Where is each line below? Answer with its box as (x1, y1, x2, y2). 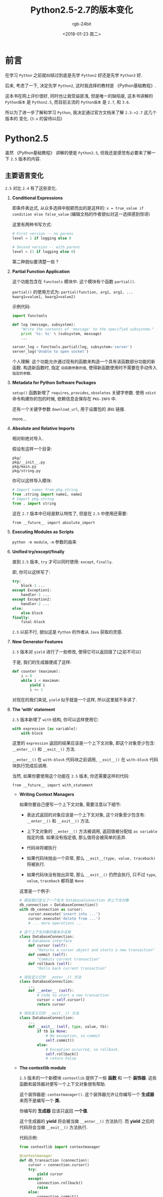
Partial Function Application (12, 268, 70, 274)
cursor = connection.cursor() (28, 1162, 90, 1167)
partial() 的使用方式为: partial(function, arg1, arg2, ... (12, 289, 133, 294)
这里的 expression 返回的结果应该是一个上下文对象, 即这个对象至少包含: (12, 740, 156, 746)
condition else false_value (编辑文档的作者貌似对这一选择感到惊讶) (12, 211, 150, 217)
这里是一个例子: (19, 888, 51, 894)
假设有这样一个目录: (12, 446, 52, 452)
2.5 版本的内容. (10, 156, 41, 162)
